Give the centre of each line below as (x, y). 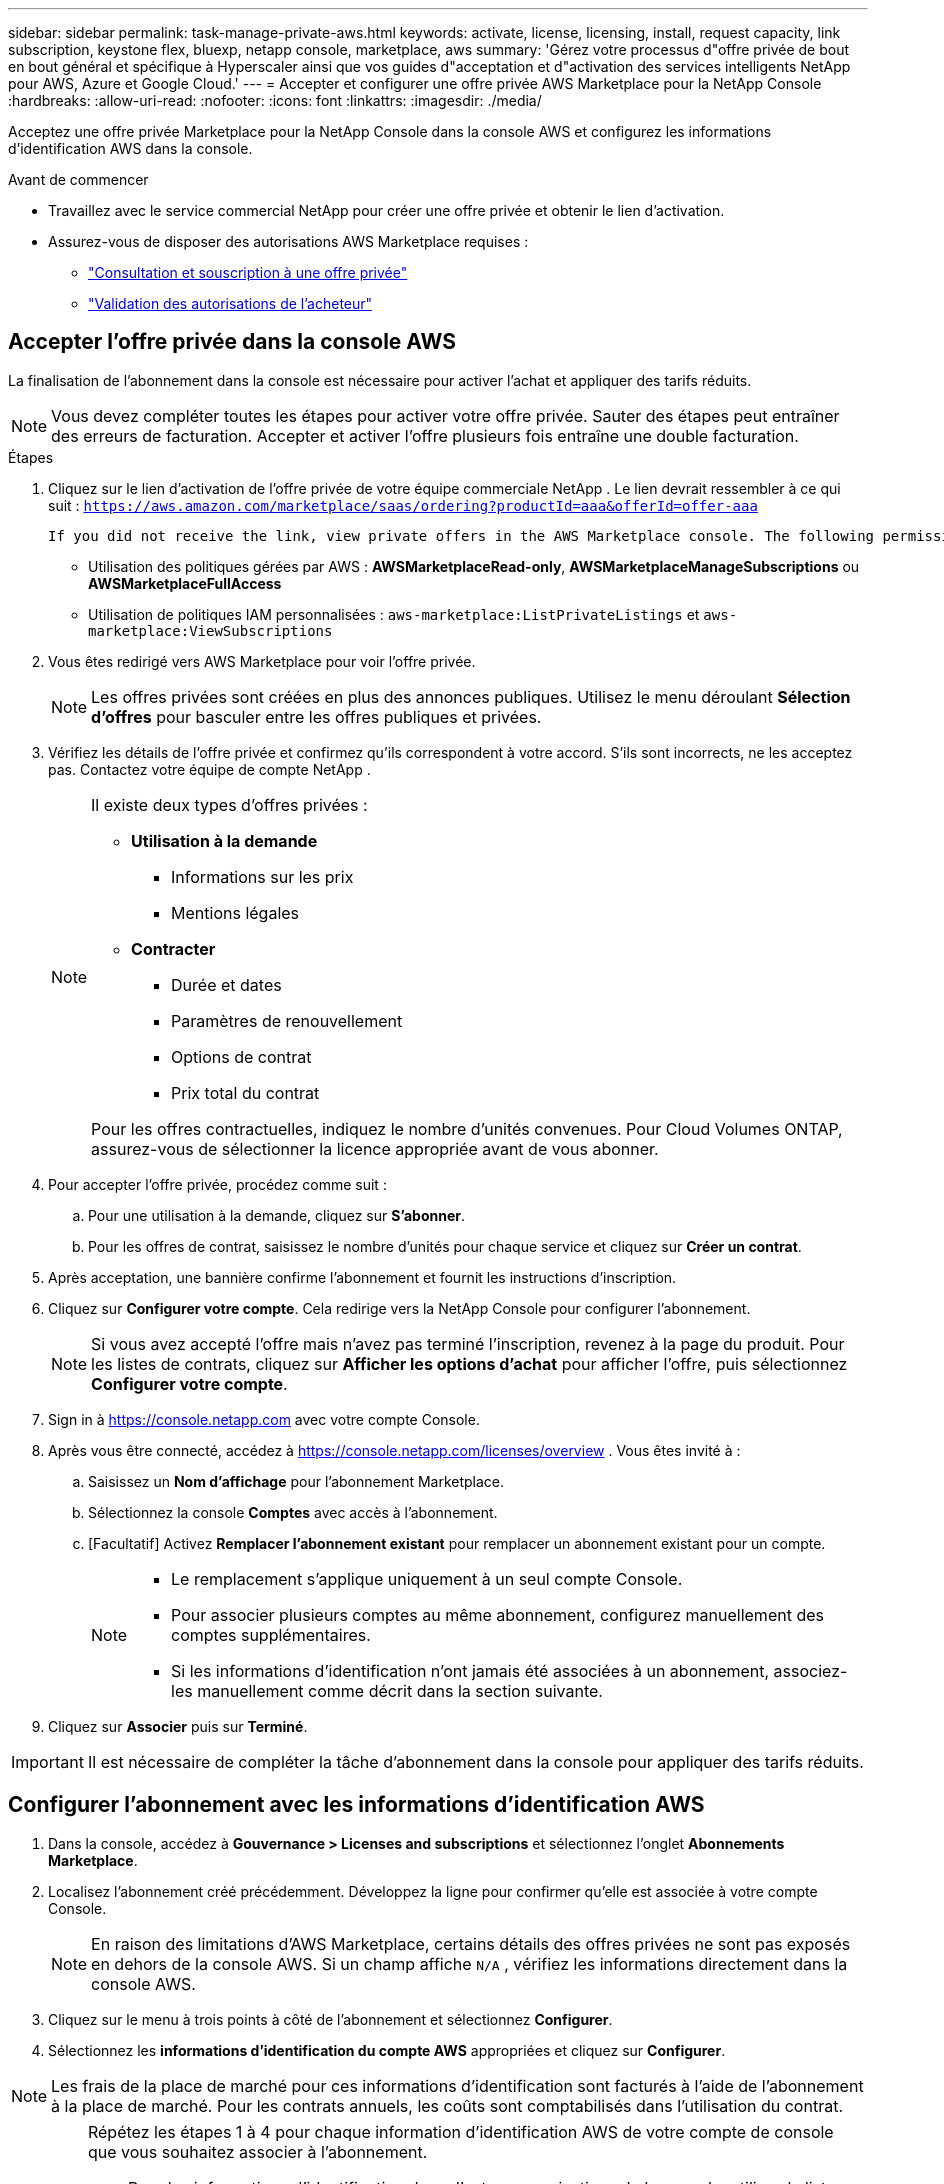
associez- (810, 1670)
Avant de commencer (78, 179)
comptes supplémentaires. (271, 1634)
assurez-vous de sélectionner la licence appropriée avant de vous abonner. (375, 1148)
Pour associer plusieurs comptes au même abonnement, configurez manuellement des (497, 1614)
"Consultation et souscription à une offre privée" (248, 272)
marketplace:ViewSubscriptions (210, 630)
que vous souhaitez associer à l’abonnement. (257, 2151)
